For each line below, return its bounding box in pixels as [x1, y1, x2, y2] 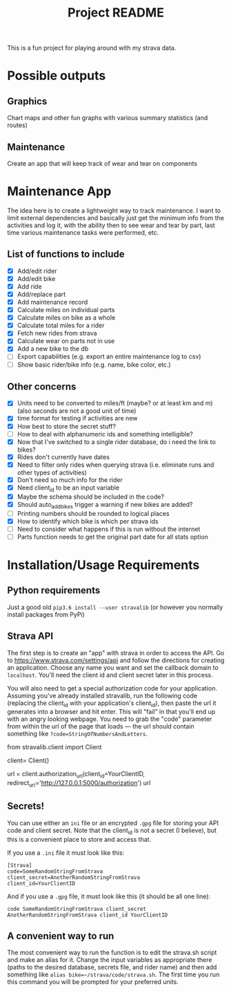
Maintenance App [7, 184, 112, 200]
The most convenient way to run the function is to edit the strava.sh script [7, 948, 217, 957]
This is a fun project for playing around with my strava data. [7, 44, 177, 52]
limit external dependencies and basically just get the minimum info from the [7, 213, 225, 222]
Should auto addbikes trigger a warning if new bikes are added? [17, 500, 193, 510]
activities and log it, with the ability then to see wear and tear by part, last [7, 221, 215, 229]
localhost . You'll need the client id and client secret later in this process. [7, 671, 213, 679]
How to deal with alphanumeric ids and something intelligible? [17, 430, 193, 438]
